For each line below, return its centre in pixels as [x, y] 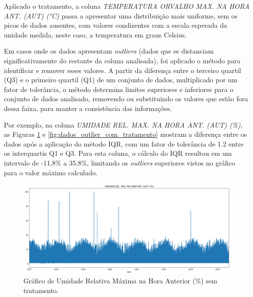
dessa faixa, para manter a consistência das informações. [88, 108]
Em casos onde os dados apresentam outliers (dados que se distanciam [109, 51]
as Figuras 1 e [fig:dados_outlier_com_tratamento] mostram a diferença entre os [126, 134]
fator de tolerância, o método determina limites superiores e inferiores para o [119, 89]
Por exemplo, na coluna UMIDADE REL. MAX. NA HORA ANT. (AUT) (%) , [123, 124]
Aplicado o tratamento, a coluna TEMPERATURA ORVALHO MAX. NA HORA [127, 6]
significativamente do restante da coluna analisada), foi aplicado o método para [122, 60]
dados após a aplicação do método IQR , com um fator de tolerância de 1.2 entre [124, 143]
